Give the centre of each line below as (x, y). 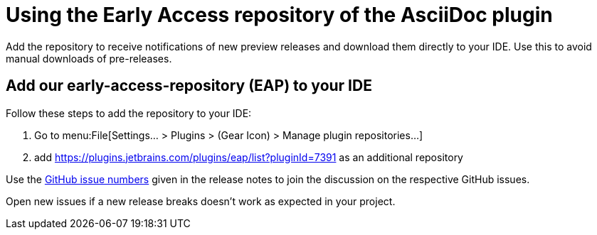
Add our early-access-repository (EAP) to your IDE (189, 86)
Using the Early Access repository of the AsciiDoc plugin (279, 15)
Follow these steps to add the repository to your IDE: (129, 113)
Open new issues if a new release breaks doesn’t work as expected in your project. (201, 201)
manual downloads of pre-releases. (89, 58)
